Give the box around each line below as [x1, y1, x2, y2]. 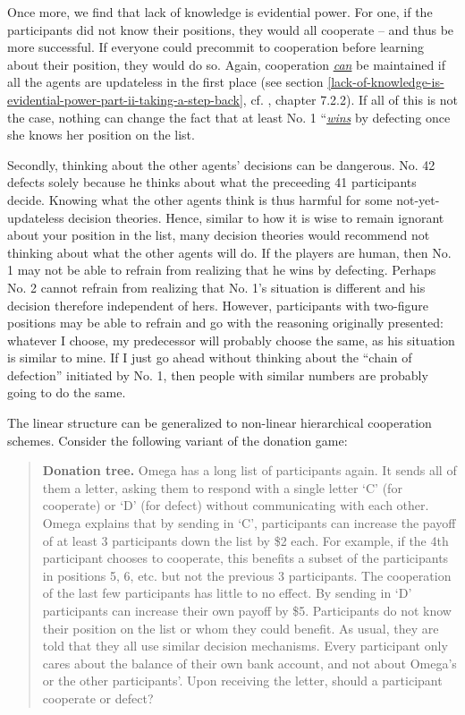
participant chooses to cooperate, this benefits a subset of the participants [42, 549, 449, 567]
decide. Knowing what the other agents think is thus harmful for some [7, 190, 393, 209]
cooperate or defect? [42, 688, 154, 707]
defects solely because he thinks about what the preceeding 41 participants [7, 173, 417, 192]
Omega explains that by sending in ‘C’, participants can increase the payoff [42, 514, 456, 532]
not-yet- [396, 190, 440, 209]
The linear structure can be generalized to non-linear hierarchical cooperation [7, 413, 432, 432]
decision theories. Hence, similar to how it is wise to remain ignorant [68, 208, 444, 226]
